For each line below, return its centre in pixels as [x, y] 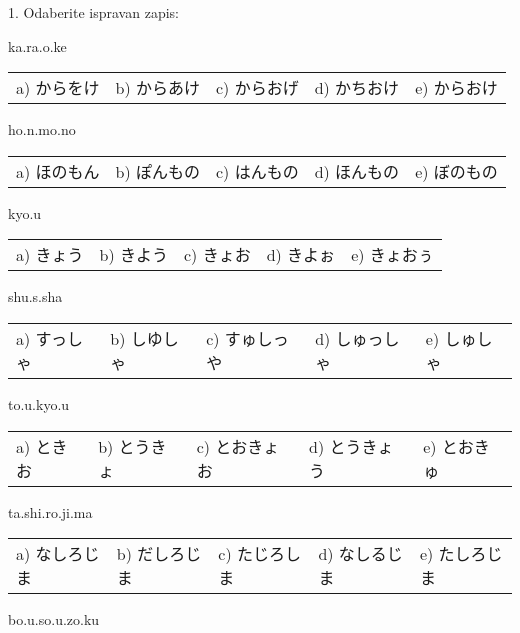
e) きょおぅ [392, 255]
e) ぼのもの [456, 171]
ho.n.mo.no [42, 129]
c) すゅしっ [247, 338]
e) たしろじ [461, 554]
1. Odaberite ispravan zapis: [93, 12]
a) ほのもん [58, 171]
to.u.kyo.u [39, 403]
